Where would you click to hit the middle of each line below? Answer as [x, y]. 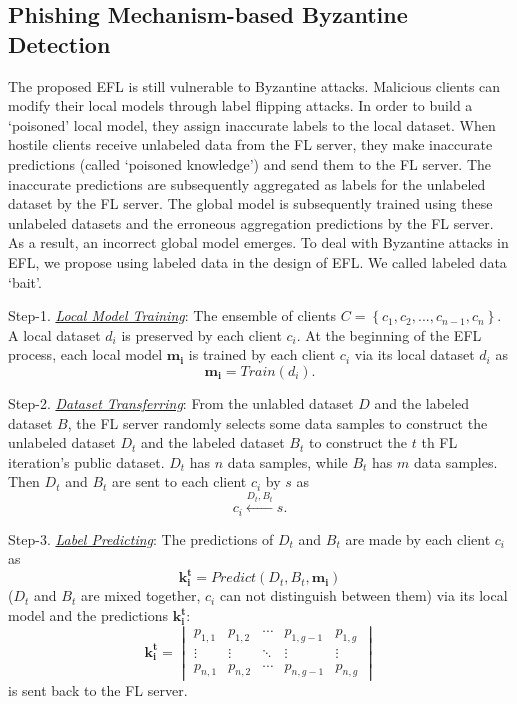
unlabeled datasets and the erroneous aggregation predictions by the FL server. [251, 222]
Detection [59, 43]
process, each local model [85, 354]
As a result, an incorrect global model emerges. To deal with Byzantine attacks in [258, 242]
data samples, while [287, 461]
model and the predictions [88, 615]
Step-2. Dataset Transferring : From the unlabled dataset [181, 402]
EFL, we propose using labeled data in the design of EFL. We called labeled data [257, 261]
